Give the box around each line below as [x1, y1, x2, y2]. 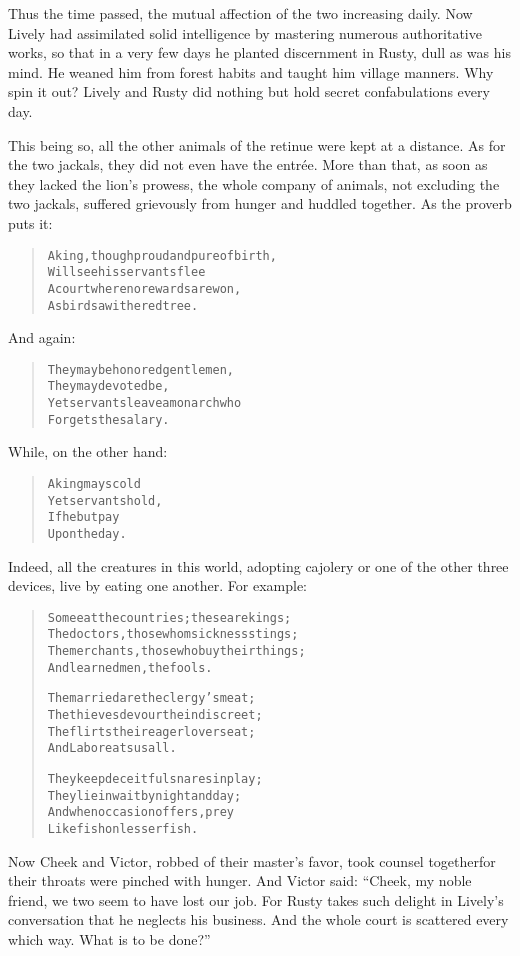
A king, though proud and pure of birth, [47, 248, 277, 263]
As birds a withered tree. [47, 298, 199, 313]
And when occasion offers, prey [47, 805, 234, 820]
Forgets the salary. [47, 412, 170, 427]
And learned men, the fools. [47, 660, 213, 675]
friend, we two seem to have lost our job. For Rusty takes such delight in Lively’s [8, 889, 504, 910]
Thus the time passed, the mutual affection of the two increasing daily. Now [8, 3, 473, 23]
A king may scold [47, 476, 141, 491]
